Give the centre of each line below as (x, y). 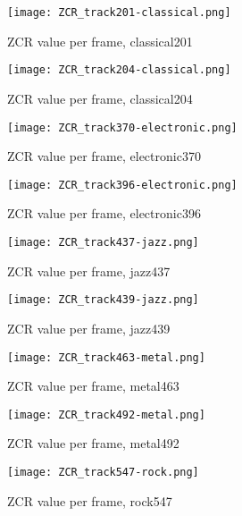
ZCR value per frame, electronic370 (104, 156)
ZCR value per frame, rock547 (90, 500)
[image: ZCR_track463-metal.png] (106, 357)
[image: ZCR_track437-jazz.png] (103, 242)
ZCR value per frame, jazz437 (89, 271)
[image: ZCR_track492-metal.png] (106, 414)
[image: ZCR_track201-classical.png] (119, 13)
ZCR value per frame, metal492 (93, 443)
